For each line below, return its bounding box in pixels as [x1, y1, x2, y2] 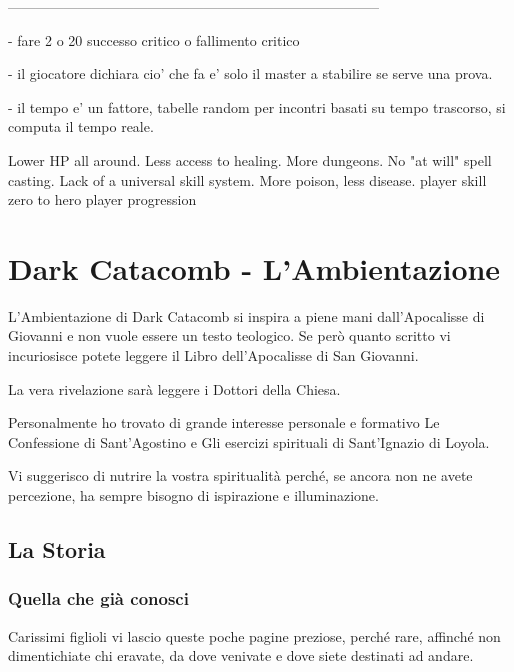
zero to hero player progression [8, 189, 197, 210]
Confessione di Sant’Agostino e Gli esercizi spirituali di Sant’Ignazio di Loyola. [8, 431, 490, 452]
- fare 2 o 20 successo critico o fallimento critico [8, 29, 300, 50]
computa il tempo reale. [8, 116, 154, 137]
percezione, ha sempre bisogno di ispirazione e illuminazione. [8, 485, 379, 506]
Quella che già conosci [8, 586, 189, 611]
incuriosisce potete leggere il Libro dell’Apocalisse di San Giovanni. [8, 345, 419, 366]
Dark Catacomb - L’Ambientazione [8, 247, 501, 288]
